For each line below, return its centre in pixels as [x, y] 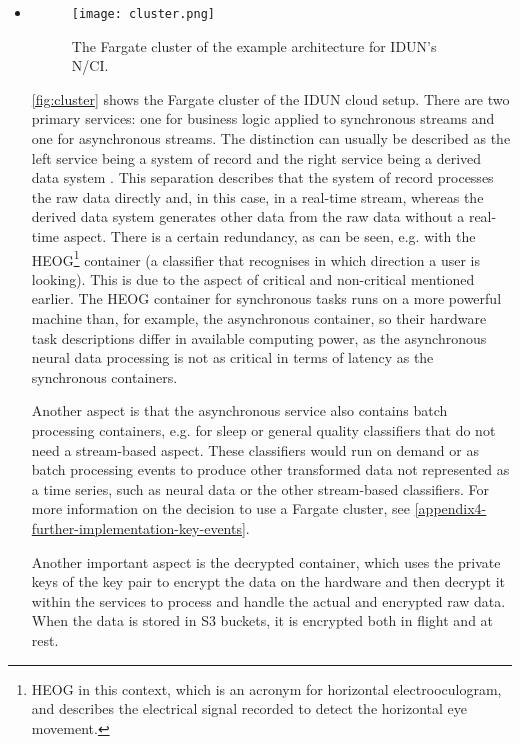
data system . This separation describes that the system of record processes [262, 177]
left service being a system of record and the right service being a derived [256, 157]
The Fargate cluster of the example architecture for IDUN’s [254, 45]
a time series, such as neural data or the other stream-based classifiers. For [260, 488]
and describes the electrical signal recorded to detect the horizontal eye [249, 708]
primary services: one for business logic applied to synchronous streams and [263, 118]
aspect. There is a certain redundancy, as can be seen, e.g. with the [269, 236]
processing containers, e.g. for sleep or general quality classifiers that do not [263, 430]
